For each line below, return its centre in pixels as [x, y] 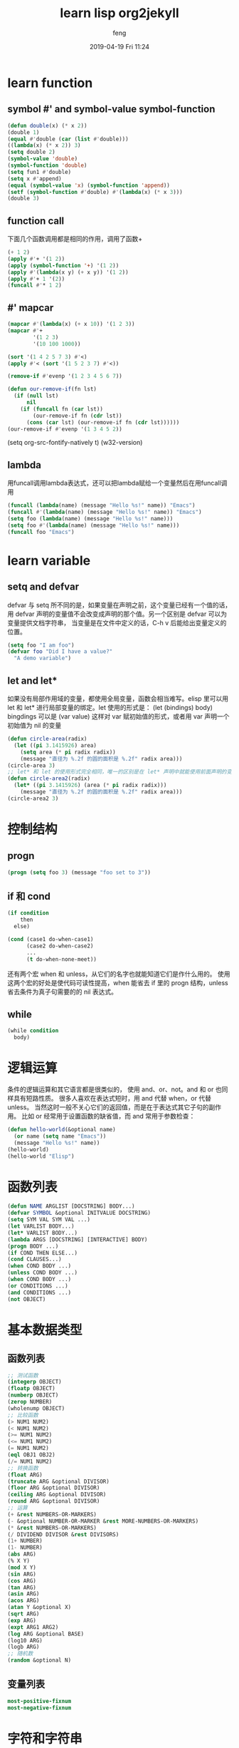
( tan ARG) [22, 1588]
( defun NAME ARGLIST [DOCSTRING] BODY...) [71, 1206]
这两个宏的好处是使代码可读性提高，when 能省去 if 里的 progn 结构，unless [118, 982]
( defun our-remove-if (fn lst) [52, 389]
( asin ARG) [23, 1594]
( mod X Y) [22, 1567]
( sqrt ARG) [23, 1614]
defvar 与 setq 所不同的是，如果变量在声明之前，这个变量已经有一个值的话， [119, 605]
